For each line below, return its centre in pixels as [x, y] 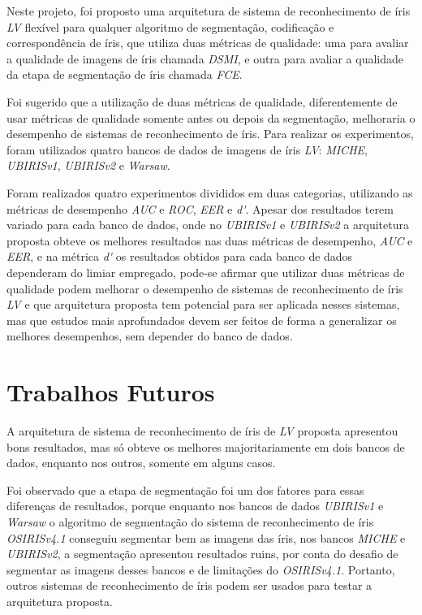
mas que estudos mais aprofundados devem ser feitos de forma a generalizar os [202, 320]
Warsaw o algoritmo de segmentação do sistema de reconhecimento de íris [190, 521]
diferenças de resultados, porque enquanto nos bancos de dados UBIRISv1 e [195, 506]
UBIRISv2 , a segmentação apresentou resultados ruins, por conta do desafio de [202, 554]
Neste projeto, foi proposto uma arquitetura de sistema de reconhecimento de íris [209, 11]
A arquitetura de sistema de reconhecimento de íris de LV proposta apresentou [202, 431]
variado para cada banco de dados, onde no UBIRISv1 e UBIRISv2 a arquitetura [208, 225]
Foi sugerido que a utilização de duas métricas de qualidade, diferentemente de [202, 101]
